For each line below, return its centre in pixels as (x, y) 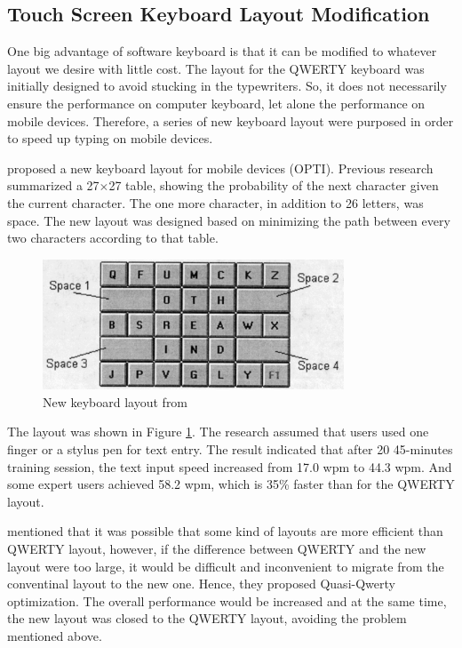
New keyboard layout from (115, 401)
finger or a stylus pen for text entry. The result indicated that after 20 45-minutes (230, 448)
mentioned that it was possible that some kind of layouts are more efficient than (225, 531)
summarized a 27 (53, 185)
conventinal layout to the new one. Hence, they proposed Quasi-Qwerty (201, 584)
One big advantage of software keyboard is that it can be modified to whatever (222, 51)
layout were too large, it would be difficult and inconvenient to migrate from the (226, 566)
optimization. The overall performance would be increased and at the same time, (227, 600)
